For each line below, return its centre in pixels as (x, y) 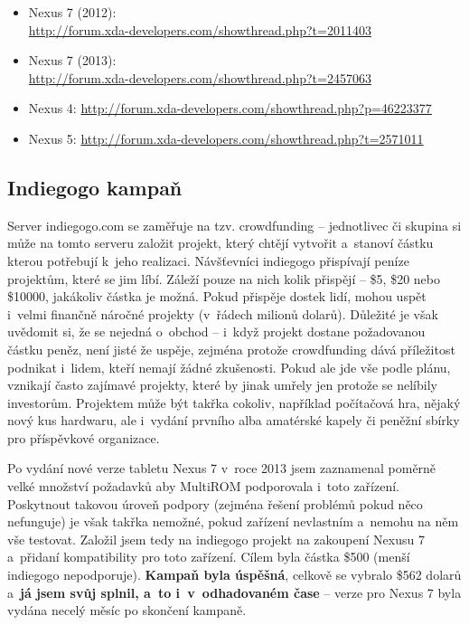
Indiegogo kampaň (95, 187)
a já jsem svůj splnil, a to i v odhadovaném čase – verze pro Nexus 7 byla (234, 592)
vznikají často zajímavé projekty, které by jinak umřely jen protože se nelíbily (222, 385)
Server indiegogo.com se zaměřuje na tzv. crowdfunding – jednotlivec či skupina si (234, 225)
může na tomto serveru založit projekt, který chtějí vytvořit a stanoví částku (220, 243)
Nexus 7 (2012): (72, 12)
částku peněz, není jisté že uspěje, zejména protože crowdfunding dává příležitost (231, 349)
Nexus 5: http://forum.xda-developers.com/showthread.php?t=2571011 (226, 138)
